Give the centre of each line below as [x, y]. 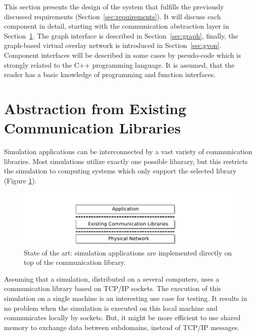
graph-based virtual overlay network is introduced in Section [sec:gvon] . [113, 45]
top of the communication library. [75, 262]
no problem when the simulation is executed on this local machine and [111, 308]
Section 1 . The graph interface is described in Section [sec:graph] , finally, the [121, 35]
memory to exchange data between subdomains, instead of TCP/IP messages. [122, 327]
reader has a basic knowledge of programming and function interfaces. [110, 74]
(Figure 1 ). [20, 180]
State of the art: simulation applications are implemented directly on [128, 252]
